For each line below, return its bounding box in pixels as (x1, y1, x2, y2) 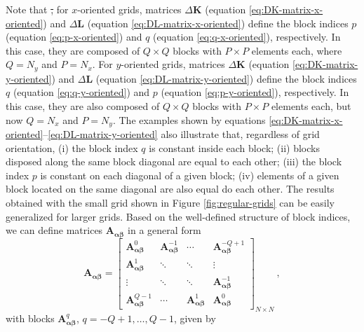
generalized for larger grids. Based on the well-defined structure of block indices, (6, 209, 351, 223)
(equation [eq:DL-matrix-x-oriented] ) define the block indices (87, 15, 349, 30)
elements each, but (271, 99, 351, 113)
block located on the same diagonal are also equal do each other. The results (6, 181, 335, 196)
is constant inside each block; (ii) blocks (149, 140, 320, 155)
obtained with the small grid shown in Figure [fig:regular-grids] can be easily (6, 195, 335, 210)
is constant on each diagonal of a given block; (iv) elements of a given (40, 167, 339, 182)
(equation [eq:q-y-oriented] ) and (13, 85, 150, 99)
